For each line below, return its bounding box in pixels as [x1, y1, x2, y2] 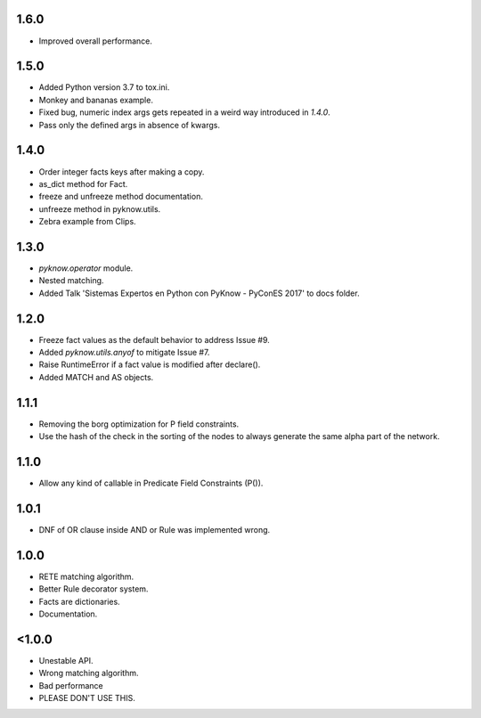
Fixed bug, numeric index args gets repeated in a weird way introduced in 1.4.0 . [38, 107, 331, 118]
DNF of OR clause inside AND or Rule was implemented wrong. [38, 524, 271, 534]
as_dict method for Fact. [38, 178, 128, 189]
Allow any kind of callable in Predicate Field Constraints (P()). [38, 477, 264, 489]
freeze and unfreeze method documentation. [38, 192, 204, 202]
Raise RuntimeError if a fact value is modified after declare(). [38, 359, 261, 370]
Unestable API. [38, 655, 94, 665]
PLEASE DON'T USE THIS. [38, 693, 135, 704]
